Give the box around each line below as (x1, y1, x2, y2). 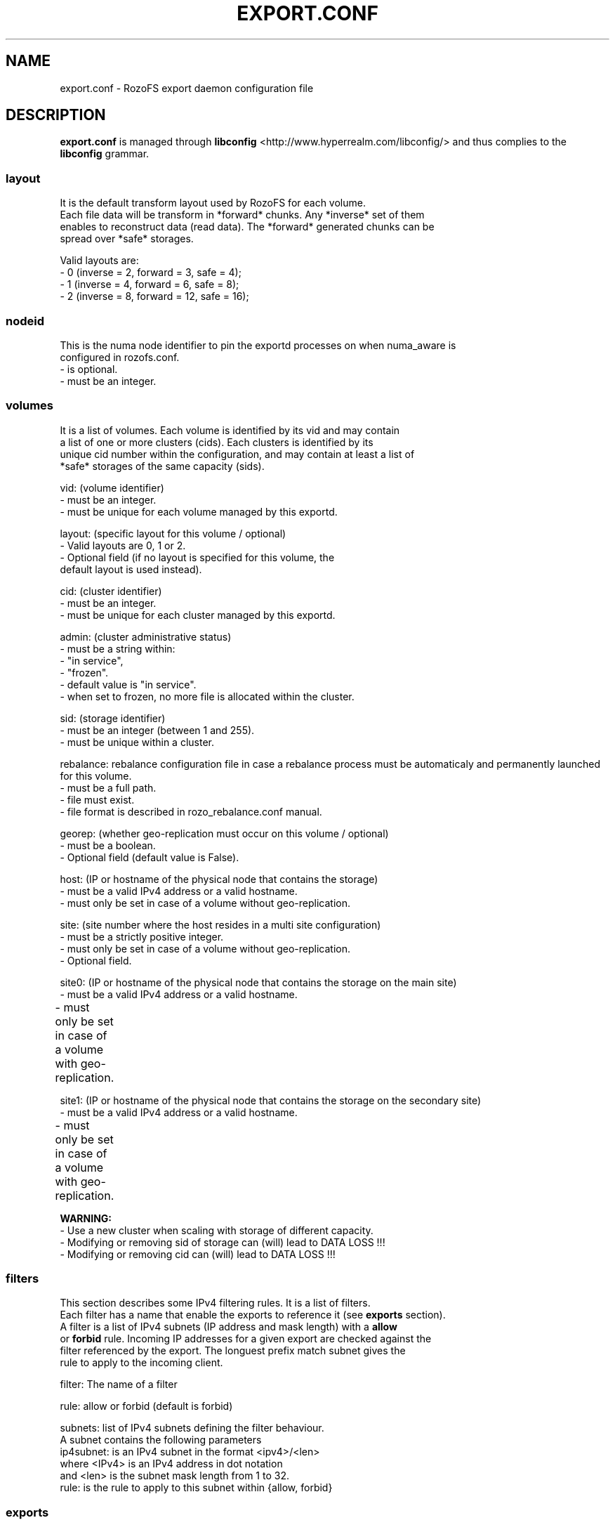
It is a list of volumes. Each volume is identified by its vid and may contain (60, 424, 400, 436)
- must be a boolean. (60, 839, 156, 851)
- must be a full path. (60, 781, 157, 794)
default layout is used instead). (60, 563, 202, 575)
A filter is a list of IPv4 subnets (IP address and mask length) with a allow (60, 1321, 397, 1333)
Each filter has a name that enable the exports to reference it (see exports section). (60, 1309, 446, 1321)
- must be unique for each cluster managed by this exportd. (60, 608, 336, 621)
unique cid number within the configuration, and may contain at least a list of (60, 447, 415, 460)
